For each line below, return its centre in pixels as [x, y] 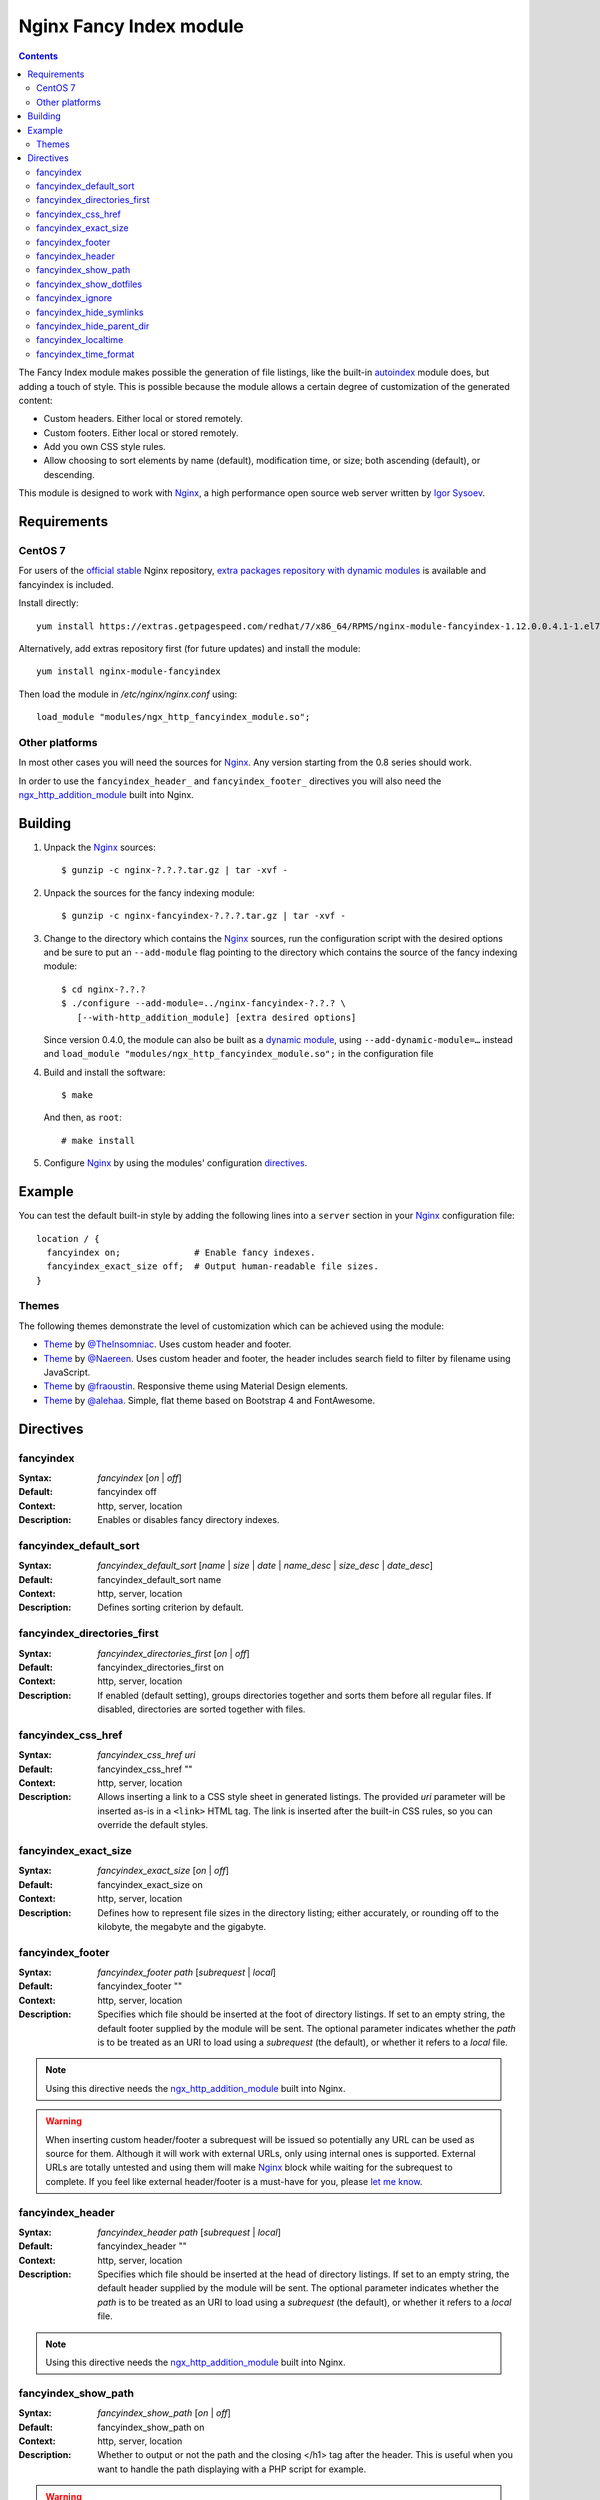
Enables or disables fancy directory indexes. [188, 1520]
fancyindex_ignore [74, 298]
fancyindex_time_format [85, 354]
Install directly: [48, 603]
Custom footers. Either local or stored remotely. [141, 432]
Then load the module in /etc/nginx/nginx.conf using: [128, 694]
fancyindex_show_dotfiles [89, 284]
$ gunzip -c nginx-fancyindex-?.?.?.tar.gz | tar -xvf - [204, 916]
